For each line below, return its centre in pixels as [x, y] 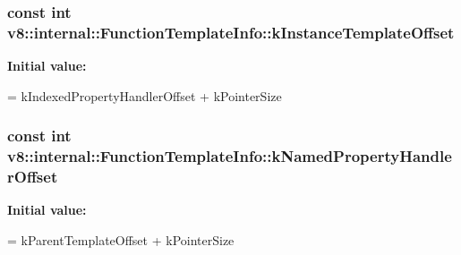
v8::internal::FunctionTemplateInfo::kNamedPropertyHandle [230, 156]
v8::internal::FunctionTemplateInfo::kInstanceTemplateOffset [231, 32]
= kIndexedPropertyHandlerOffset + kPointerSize [145, 95]
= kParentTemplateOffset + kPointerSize [121, 239]
